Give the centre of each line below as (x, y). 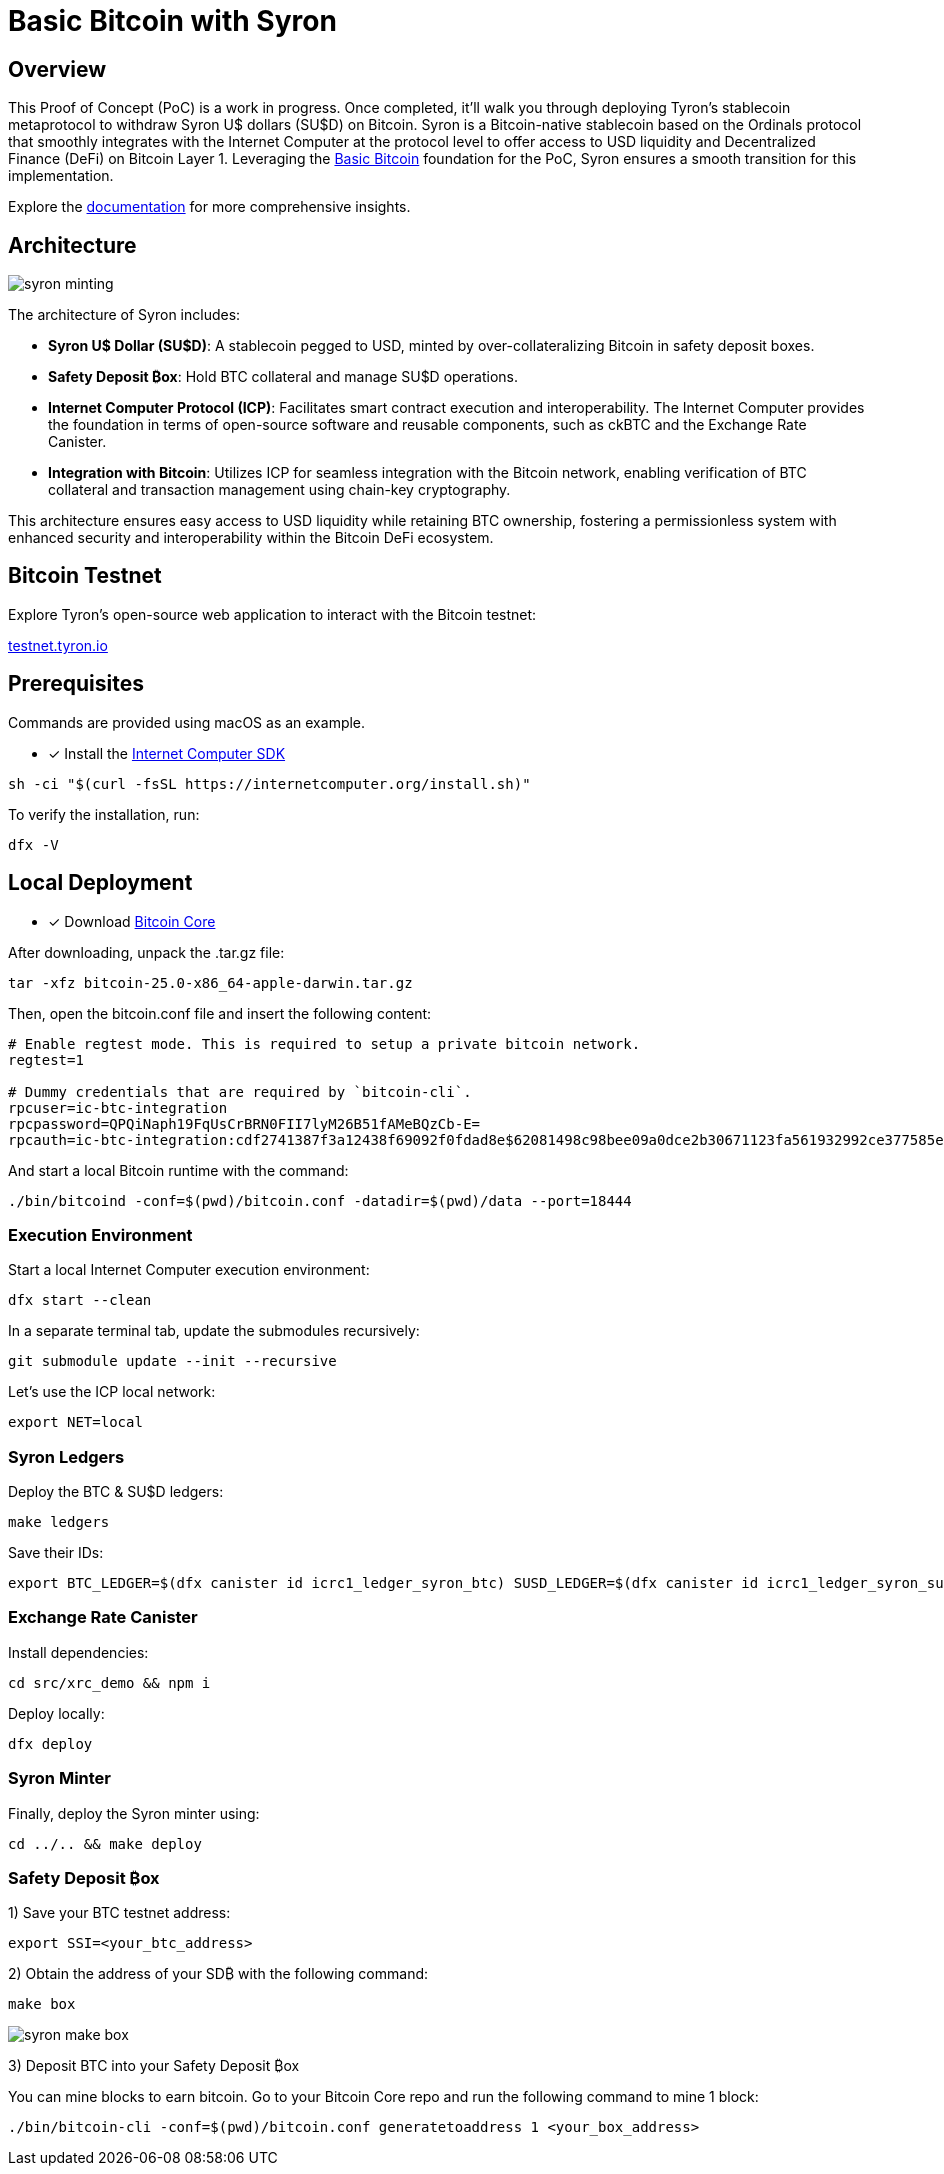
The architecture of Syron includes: (124, 315)
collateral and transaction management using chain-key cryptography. (279, 490)
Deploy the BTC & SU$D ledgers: (116, 1492)
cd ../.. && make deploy (105, 1843)
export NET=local (75, 1422)
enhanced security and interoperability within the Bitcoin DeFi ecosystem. (251, 538)
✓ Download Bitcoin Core (132, 921)
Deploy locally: (56, 1713)
